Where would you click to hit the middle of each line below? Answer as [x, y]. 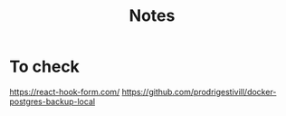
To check [44, 67]
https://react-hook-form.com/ [65, 92]
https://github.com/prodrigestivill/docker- [199, 92]
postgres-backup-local [52, 101]
